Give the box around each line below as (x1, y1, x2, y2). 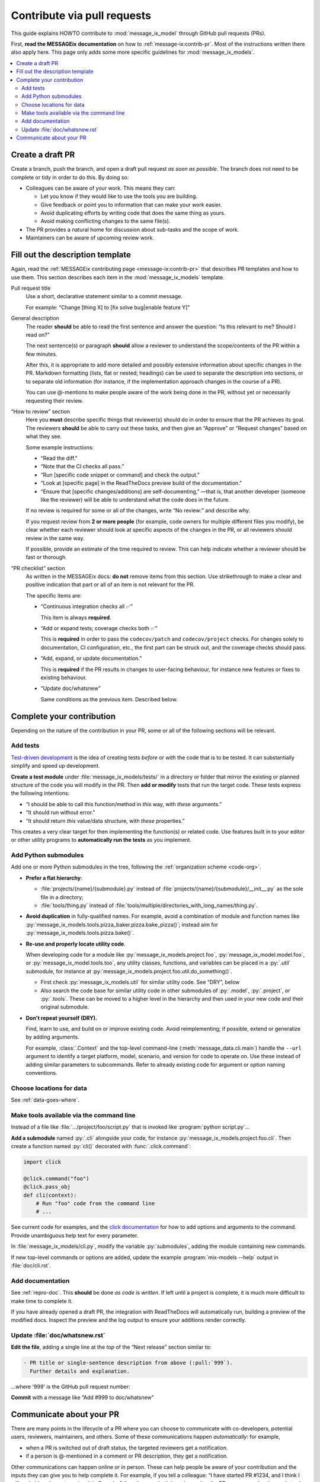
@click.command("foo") (23, 1175, 89, 1182)
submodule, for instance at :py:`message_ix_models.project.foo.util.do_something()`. (25, 967, 232, 975)
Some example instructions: (25, 443, 94, 451)
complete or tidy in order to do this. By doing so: (11, 174, 129, 181)
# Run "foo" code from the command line (36, 1200, 155, 1207)
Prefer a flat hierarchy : (25, 874, 82, 881)
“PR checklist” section (11, 564, 65, 571)
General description (11, 315, 59, 322)
